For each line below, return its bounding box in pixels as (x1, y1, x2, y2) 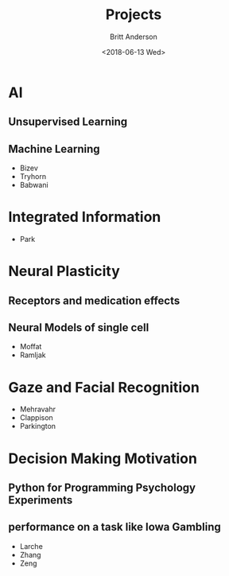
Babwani (19, 181, 49, 190)
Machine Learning (8, 142, 101, 156)
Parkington (19, 422, 56, 431)
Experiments (8, 493, 73, 507)
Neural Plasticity (8, 263, 121, 280)
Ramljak (19, 350, 46, 360)
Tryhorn (19, 172, 46, 181)
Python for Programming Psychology (8, 481, 196, 494)
